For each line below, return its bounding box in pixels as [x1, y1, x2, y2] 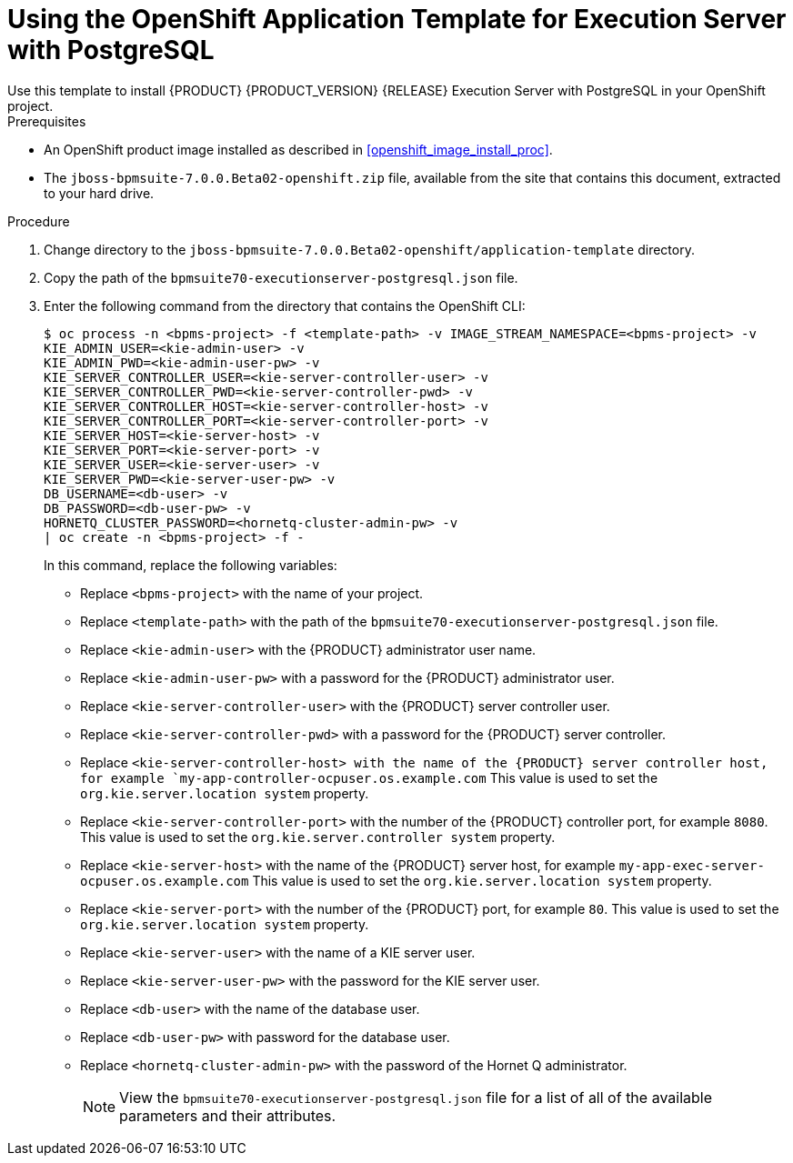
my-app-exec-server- [618, 857, 765, 873]
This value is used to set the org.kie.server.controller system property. [80, 828, 556, 845]
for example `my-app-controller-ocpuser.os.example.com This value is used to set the [80, 769, 658, 786]
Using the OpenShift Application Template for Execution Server [7, 4, 787, 35]
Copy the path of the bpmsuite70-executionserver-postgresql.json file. [44, 269, 518, 286]
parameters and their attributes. [119, 1106, 336, 1125]
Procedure [7, 213, 70, 229]
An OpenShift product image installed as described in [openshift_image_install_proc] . [44, 141, 553, 157]
